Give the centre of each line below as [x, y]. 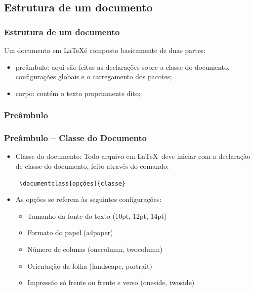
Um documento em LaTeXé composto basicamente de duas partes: [105, 50]
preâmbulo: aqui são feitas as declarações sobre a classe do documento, [123, 67]
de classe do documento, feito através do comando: [92, 166]
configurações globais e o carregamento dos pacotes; [94, 76]
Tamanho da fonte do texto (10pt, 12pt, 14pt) [97, 216]
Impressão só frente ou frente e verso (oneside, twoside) [111, 282]
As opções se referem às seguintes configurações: [88, 199]
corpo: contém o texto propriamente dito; [78, 93]
